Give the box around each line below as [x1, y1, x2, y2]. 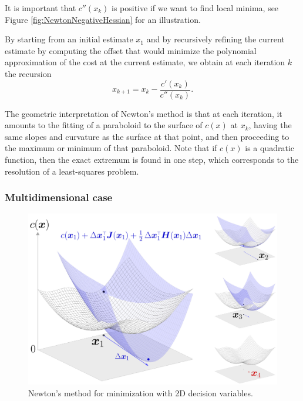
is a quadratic [245, 142, 294, 154]
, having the [248, 119, 292, 131]
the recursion [5, 67, 52, 79]
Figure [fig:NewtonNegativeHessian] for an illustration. [5, 13, 201, 25]
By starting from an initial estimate [5, 33, 133, 45]
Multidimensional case [5, 190, 113, 205]
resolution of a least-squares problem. [5, 165, 139, 177]
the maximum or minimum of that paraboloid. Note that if [5, 142, 217, 154]
